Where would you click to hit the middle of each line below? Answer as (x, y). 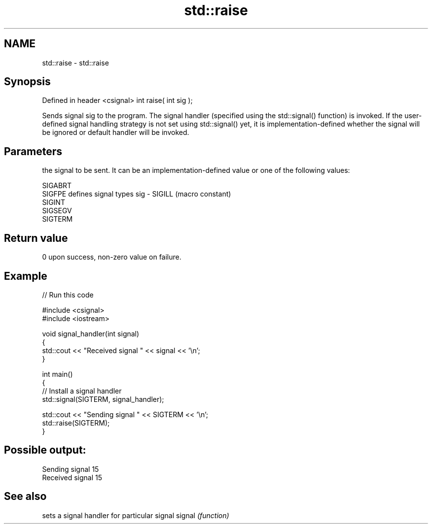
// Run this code (68, 295)
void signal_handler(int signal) (91, 333)
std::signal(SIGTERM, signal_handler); (103, 399)
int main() (57, 374)
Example (26, 276)
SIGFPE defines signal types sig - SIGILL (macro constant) (137, 194)
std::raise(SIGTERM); (76, 423)
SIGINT (54, 202)
